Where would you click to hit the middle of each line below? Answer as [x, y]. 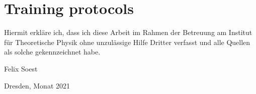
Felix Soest [21, 68]
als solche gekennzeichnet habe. [52, 52]
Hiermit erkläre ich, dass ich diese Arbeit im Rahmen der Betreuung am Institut [128, 32]
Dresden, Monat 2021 [37, 85]
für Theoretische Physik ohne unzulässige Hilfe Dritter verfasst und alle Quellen [127, 42]
